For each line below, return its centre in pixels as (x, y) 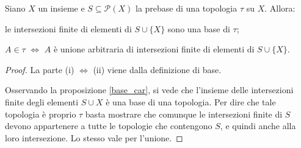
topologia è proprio (41, 114)
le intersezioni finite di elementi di (68, 28)
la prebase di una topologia (187, 8)
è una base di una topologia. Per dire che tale (191, 101)
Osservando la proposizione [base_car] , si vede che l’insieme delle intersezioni (149, 90)
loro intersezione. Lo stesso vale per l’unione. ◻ (94, 137)
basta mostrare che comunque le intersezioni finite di (184, 114)
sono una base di (199, 28)
